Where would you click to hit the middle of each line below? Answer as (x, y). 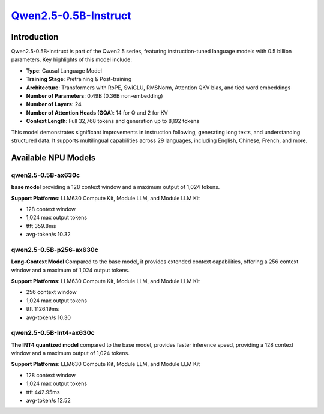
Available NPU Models (53, 157)
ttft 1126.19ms (43, 309)
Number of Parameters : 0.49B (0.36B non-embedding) (94, 96)
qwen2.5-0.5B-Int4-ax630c (53, 333)
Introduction (35, 37)
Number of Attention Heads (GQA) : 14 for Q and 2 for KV (97, 112)
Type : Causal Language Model (64, 70)
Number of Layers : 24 (54, 104)
